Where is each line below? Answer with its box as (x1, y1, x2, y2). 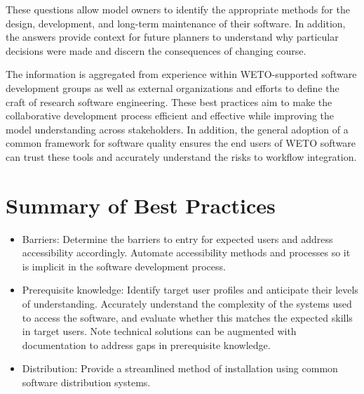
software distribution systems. (22, 375, 151, 389)
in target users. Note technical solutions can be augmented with (22, 324, 297, 339)
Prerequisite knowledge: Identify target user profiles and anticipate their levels (22, 282, 358, 297)
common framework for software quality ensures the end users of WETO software (6, 136, 356, 150)
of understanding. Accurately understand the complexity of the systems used (22, 296, 352, 311)
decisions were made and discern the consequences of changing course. (6, 43, 306, 58)
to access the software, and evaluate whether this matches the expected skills (22, 310, 353, 324)
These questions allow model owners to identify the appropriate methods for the (6, 2, 350, 16)
